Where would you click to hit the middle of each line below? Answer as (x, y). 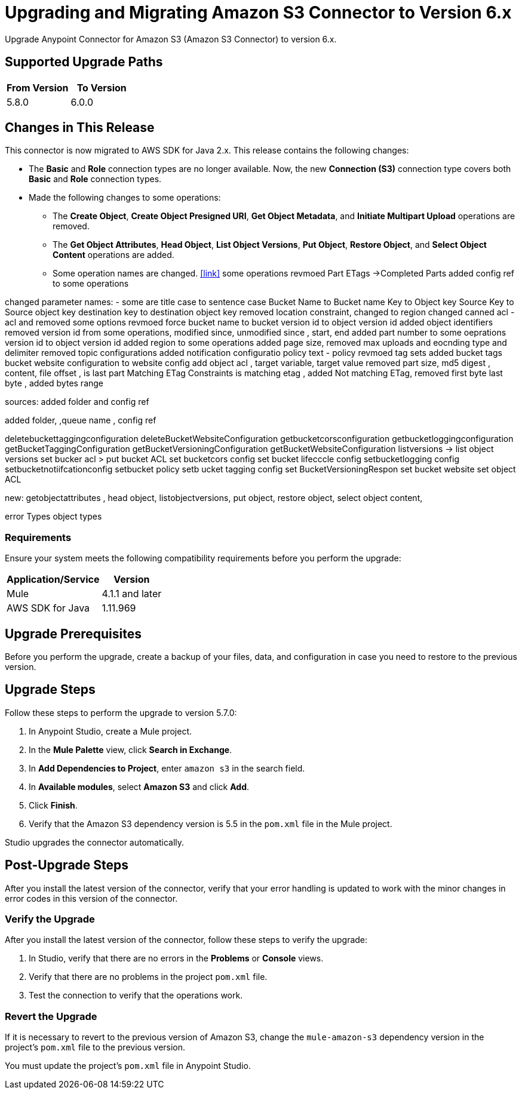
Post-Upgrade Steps (67, 865)
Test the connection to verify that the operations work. (136, 995)
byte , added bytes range (54, 383)
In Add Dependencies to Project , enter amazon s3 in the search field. (167, 768)
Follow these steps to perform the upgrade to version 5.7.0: (121, 712)
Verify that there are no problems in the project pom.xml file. (148, 977)
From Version (38, 87)
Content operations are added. (113, 255)
